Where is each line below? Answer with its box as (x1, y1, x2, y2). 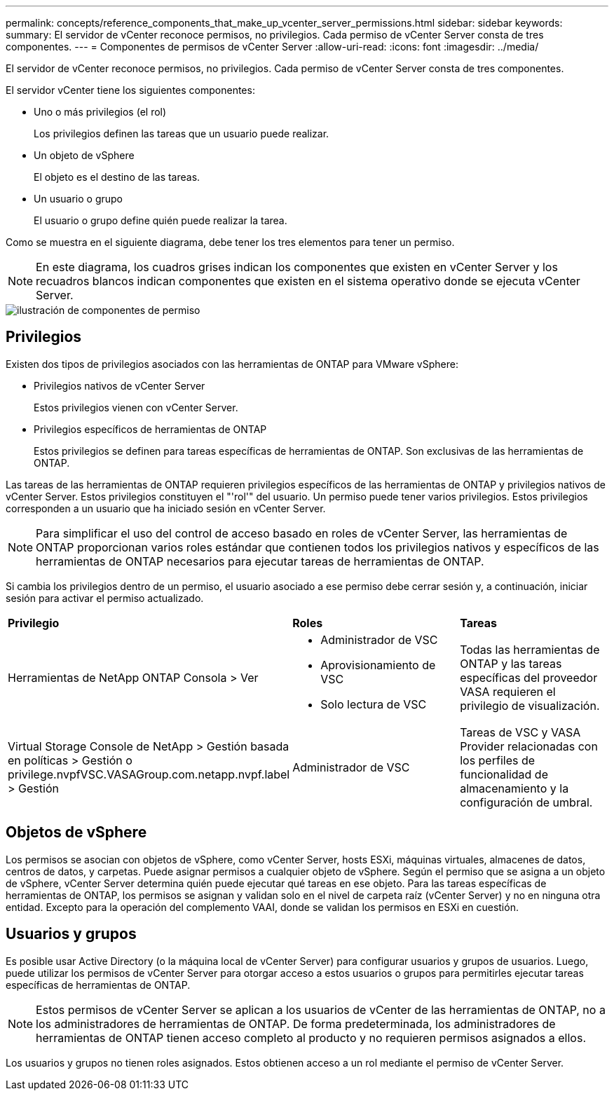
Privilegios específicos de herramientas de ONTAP (34, 423, 267, 435)
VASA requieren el (460, 684, 556, 699)
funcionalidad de (460, 767, 548, 781)
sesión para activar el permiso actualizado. (6, 591, 204, 604)
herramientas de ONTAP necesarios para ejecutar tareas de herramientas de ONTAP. (36, 554, 484, 568)
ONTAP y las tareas (460, 656, 562, 671)
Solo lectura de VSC (320, 697, 427, 711)
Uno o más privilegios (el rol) (34, 106, 167, 118)
